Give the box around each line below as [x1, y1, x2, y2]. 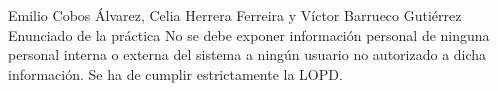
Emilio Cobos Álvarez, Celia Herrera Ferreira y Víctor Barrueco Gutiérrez [8, 5, 462, 25]
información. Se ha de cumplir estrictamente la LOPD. [8, 63, 343, 84]
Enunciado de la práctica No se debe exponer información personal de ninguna [8, 24, 490, 45]
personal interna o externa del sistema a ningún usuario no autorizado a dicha [8, 44, 487, 65]
